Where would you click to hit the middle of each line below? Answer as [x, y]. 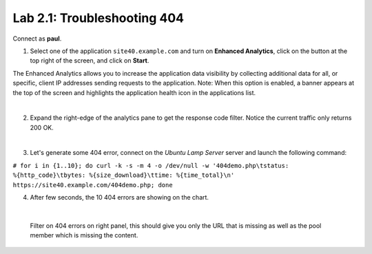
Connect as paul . [37, 39]
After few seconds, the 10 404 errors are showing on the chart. [120, 198]
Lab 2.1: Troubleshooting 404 [99, 18]
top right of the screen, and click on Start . [90, 61]
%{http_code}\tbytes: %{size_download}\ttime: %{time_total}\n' [124, 175]
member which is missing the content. [84, 235]
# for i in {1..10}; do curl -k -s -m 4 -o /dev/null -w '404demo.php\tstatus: [151, 166]
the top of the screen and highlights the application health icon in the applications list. [134, 92]
